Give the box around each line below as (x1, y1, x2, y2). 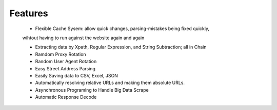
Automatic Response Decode (35, 94, 97, 100)
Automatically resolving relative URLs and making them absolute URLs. (35, 79, 185, 86)
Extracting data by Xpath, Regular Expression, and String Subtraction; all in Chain (35, 44, 207, 50)
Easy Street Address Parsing (35, 65, 96, 71)
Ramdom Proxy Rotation (35, 51, 87, 57)
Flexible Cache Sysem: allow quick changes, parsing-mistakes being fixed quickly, (35, 25, 210, 32)
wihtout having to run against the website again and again (22, 35, 145, 41)
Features (9, 8, 48, 19)
